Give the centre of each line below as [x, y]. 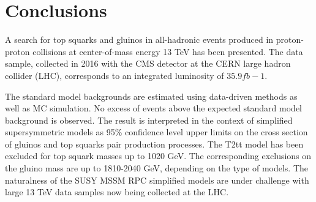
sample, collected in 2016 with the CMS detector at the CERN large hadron [148, 63]
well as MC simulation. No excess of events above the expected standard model [153, 108]
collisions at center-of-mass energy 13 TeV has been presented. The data [168, 51]
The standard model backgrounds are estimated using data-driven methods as [151, 96]
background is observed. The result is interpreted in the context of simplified [149, 120]
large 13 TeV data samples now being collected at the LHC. [117, 192]
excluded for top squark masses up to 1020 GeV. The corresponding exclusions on [158, 156]
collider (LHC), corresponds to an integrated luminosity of [115, 75]
